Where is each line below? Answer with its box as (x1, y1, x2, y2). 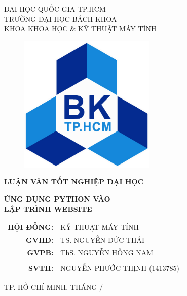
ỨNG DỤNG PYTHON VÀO (4, 193, 110, 204)
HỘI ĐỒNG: (8, 221, 54, 232)
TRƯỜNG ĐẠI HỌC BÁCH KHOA (4, 13, 117, 24)
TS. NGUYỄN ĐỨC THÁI (60, 234, 145, 245)
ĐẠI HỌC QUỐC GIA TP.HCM (4, 4, 106, 14)
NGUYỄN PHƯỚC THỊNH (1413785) (60, 262, 179, 273)
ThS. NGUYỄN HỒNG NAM (60, 247, 154, 257)
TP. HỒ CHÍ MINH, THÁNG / (4, 281, 103, 292)
